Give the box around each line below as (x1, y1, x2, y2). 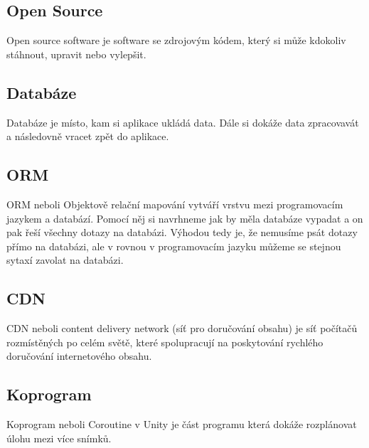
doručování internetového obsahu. (6, 348, 152, 363)
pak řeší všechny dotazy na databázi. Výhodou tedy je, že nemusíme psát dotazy (6, 225, 358, 240)
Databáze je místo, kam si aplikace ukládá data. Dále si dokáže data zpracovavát (6, 114, 359, 129)
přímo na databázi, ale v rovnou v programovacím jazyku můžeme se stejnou (6, 238, 341, 253)
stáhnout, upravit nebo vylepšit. (6, 46, 146, 61)
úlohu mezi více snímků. (6, 430, 112, 445)
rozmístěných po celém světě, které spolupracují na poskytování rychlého (6, 334, 323, 349)
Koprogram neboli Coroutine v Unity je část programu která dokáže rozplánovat (6, 417, 357, 432)
